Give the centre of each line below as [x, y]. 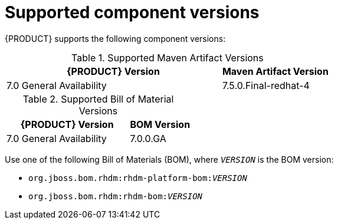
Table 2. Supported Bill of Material [98, 99]
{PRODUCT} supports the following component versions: [115, 38]
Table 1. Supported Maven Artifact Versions [168, 57]
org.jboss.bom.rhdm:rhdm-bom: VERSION [116, 196]
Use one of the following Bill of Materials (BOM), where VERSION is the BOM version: [169, 159]
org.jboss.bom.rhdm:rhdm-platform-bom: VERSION [138, 178]
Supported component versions [132, 12]
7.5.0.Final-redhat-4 [266, 85]
